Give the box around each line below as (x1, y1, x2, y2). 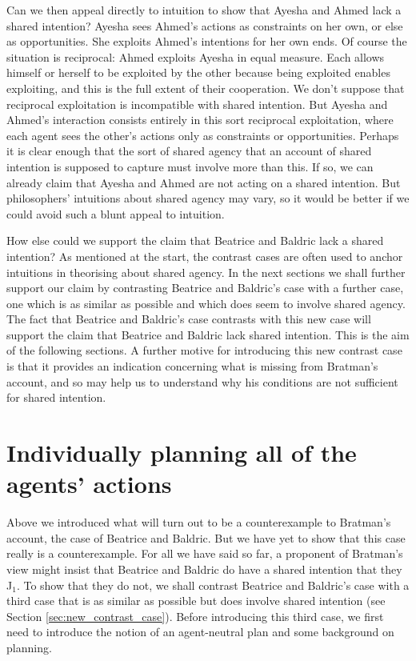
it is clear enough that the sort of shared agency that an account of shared (6, 142, 372, 159)
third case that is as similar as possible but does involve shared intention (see (6, 592, 386, 609)
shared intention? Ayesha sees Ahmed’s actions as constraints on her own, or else (6, 17, 403, 34)
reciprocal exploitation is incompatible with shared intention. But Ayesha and (6, 95, 388, 112)
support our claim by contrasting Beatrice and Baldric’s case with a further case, (6, 279, 404, 296)
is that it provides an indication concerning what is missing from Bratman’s (6, 358, 378, 375)
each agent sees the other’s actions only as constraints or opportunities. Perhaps (6, 126, 399, 143)
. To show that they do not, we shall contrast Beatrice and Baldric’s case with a (16, 576, 410, 593)
